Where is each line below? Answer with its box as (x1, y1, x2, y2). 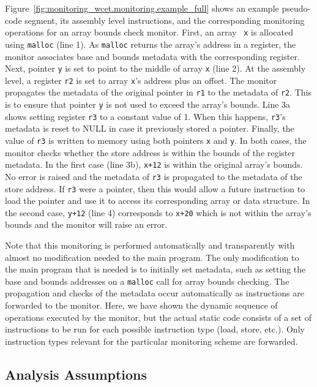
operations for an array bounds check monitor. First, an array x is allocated (5, 26, 293, 39)
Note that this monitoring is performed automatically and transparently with (5, 239, 295, 252)
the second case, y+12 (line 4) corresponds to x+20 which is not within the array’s (5, 206, 311, 219)
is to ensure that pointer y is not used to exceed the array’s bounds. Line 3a (5, 98, 291, 111)
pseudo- (282, 2, 311, 14)
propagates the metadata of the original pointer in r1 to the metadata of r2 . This (5, 86, 312, 99)
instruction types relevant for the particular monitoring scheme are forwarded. (5, 334, 298, 347)
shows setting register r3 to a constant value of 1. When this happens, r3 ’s (5, 110, 286, 122)
